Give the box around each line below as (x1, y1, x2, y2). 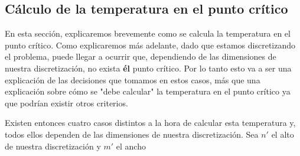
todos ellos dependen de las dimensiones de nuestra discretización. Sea (5, 128, 259, 140)
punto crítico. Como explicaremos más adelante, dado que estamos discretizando (5, 38, 296, 51)
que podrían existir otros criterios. (5, 96, 128, 109)
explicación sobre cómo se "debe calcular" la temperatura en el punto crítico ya (5, 85, 291, 97)
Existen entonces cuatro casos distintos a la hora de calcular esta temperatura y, (5, 116, 296, 129)
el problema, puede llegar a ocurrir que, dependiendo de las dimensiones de (5, 50, 276, 63)
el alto (271, 128, 294, 140)
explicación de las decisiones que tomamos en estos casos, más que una (5, 73, 260, 86)
